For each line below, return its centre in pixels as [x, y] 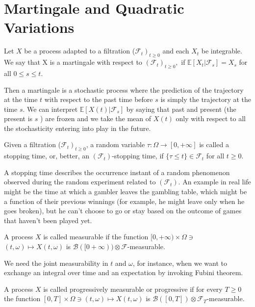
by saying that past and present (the [181, 109]
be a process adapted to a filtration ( [80, 51]
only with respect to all [211, 118]
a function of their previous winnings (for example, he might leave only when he [124, 201]
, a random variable [115, 144]
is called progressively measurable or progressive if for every [133, 289]
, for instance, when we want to [180, 263]
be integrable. [222, 51]
